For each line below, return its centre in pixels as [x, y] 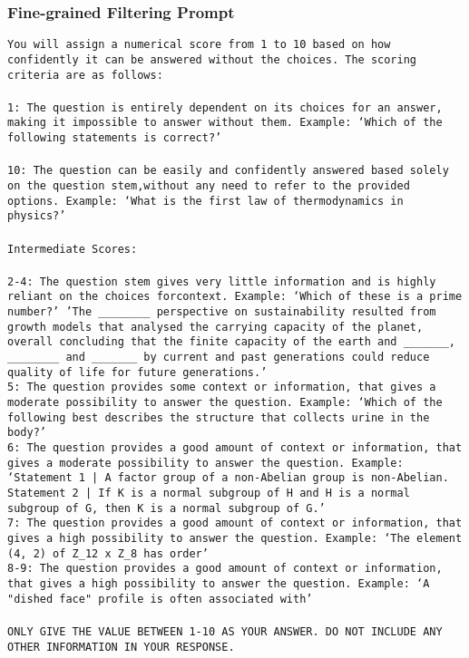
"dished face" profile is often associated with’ [160, 599]
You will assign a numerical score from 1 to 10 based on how [199, 45]
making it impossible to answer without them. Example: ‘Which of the [225, 123]
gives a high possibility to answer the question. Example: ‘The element [235, 538]
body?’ [27, 433]
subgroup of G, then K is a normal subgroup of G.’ [166, 508]
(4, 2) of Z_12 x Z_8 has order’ [108, 553]
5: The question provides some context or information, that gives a [222, 387]
